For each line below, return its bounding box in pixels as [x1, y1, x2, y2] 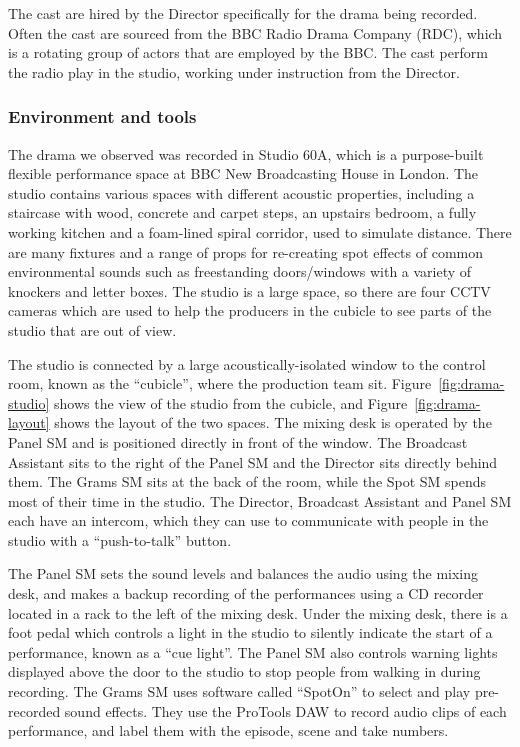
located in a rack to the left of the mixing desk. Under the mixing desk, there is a [8, 602, 508, 623]
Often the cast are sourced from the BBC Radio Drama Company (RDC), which [8, 22, 503, 43]
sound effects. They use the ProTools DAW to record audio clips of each [64, 700, 507, 721]
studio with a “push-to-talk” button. [8, 529, 232, 550]
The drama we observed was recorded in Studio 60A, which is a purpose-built [8, 143, 484, 164]
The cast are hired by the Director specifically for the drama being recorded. [8, 3, 478, 23]
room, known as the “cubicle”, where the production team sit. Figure [8, 373, 432, 394]
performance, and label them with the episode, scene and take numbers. [8, 720, 449, 741]
